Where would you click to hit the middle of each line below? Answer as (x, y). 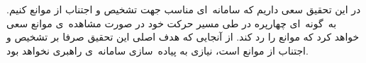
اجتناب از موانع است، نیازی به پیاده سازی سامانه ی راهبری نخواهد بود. (157, 50)
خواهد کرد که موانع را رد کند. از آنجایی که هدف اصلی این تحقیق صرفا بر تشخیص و (183, 37)
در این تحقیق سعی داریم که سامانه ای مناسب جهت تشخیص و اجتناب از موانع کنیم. (184, 9)
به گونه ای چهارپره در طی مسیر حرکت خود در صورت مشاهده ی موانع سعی (172, 23)
